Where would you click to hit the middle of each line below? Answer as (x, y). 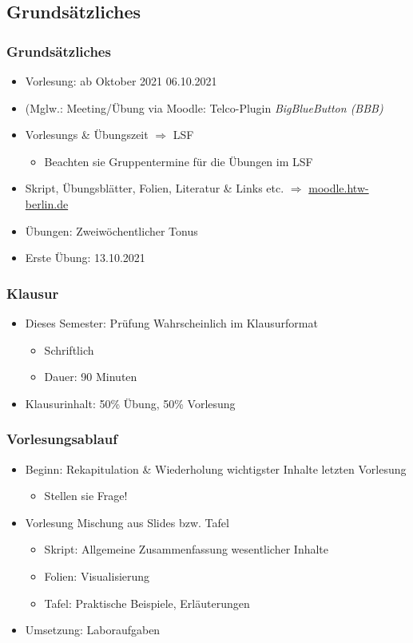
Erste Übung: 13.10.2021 (85, 258)
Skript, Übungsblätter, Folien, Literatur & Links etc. (155, 188)
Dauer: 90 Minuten (91, 377)
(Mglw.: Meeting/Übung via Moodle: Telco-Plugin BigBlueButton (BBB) (204, 107)
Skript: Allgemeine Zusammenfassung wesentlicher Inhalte (187, 549)
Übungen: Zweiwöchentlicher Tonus (111, 230)
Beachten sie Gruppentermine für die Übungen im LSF (179, 161)
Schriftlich (69, 349)
